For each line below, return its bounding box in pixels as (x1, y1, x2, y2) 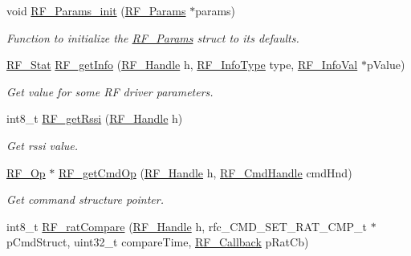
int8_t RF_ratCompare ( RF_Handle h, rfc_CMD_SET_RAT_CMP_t (6, 217, 367, 234)
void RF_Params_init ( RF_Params (6, 2, 186, 18)
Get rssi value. (6, 136, 79, 153)
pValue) (366, 56, 405, 73)
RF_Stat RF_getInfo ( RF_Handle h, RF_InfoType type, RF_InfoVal (6, 56, 358, 73)
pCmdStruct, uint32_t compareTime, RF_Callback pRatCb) (6, 234, 309, 250)
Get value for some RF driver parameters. (6, 83, 214, 100)
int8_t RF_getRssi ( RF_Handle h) (6, 110, 183, 127)
